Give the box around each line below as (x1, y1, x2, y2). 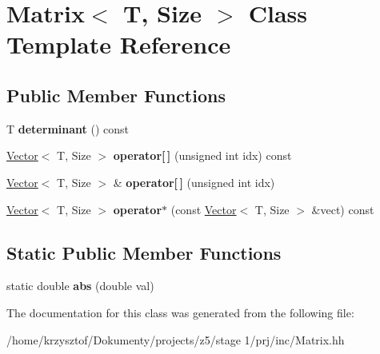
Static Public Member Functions (6, 240, 282, 265)
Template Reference (6, 28, 231, 61)
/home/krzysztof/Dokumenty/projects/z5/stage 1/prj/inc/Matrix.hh (6, 331, 345, 348)
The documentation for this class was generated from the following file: (6, 304, 354, 320)
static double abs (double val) (6, 277, 154, 294)
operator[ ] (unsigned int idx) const (113, 147, 292, 164)
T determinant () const (6, 120, 129, 137)
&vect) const (311, 201, 374, 217)
